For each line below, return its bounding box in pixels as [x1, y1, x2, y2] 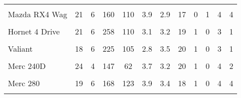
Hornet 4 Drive [8, 26, 60, 37]
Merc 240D [8, 60, 46, 71]
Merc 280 [8, 77, 40, 89]
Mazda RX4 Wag [8, 8, 68, 20]
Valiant [8, 43, 33, 54]
